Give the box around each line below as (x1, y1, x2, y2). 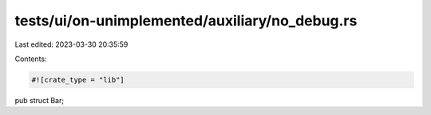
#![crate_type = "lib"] (31, 75, 125, 84)
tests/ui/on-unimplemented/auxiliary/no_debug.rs (14, 12, 358, 29)
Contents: (14, 54, 47, 63)
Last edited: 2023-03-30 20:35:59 (14, 40, 129, 49)
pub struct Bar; (14, 95, 64, 105)
